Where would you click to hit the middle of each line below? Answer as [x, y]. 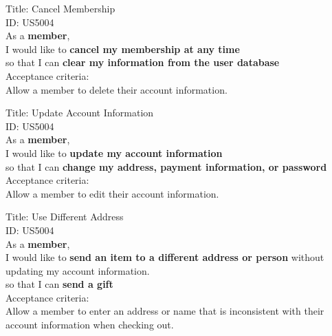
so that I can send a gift [59, 284]
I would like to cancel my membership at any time [123, 49]
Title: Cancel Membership [60, 8]
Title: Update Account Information [80, 113]
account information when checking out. [90, 325]
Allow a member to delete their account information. [117, 89]
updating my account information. [78, 270]
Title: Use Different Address [65, 217]
